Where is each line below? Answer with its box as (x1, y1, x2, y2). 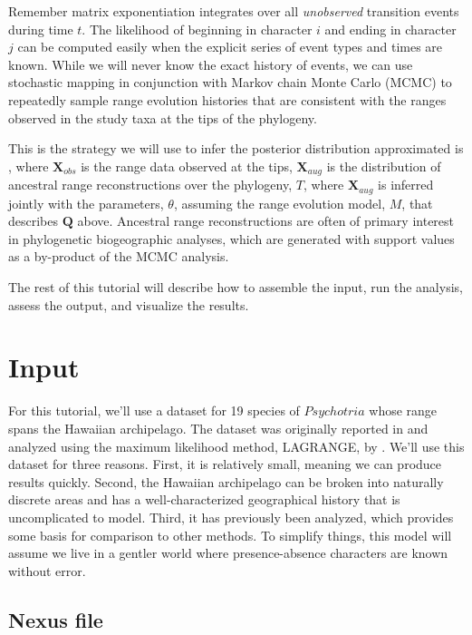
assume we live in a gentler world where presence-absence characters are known (8, 543, 448, 562)
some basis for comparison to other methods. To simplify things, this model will (8, 525, 452, 544)
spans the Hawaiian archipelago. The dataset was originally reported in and (8, 418, 429, 437)
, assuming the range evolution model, (173, 193, 386, 212)
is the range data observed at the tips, (81, 156, 293, 175)
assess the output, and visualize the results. (8, 295, 249, 314)
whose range (369, 401, 438, 420)
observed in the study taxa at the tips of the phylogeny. (8, 108, 317, 127)
